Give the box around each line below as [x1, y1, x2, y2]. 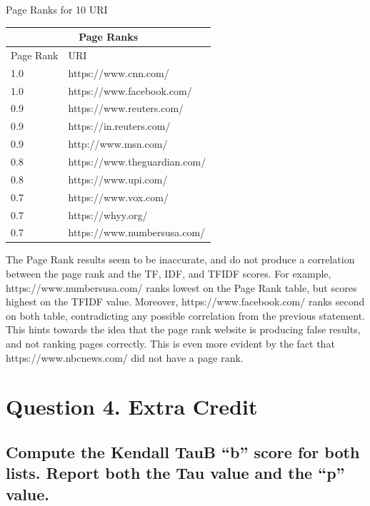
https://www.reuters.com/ [68, 101, 184, 116]
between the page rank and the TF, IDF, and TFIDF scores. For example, [6, 266, 331, 281]
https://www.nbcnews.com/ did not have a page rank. [6, 350, 244, 365]
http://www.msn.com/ [68, 136, 168, 151]
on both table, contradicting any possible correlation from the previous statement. [6, 308, 365, 323]
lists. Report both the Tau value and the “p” [6, 462, 345, 484]
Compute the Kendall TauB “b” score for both [6, 440, 360, 462]
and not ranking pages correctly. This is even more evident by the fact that [6, 336, 335, 351]
